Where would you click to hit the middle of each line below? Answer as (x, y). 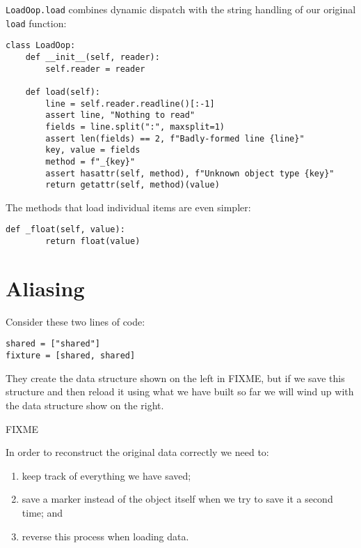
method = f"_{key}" (90, 161)
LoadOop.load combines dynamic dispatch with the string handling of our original (181, 9)
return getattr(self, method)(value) (133, 185)
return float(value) (93, 242)
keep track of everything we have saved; (106, 475)
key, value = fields (93, 150)
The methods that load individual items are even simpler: (128, 207)
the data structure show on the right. (85, 405)
